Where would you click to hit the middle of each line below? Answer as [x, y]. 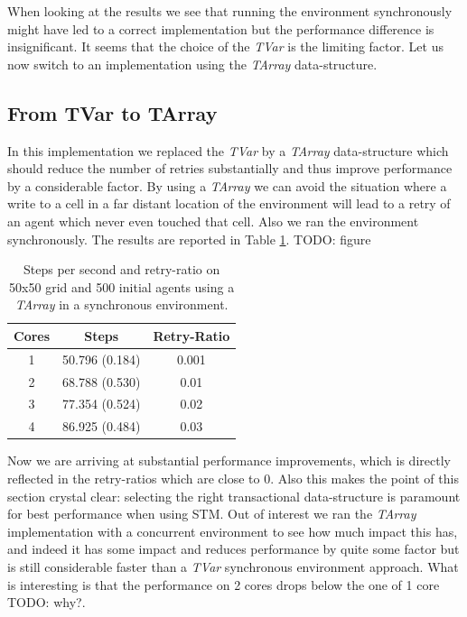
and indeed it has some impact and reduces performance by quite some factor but [233, 549]
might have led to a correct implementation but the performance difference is [221, 28]
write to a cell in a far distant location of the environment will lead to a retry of [229, 203]
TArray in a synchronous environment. [121, 304]
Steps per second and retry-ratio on [121, 269]
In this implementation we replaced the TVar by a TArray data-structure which [228, 150]
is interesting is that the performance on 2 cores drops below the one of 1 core [224, 584]
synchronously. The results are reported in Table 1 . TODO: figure [189, 239]
